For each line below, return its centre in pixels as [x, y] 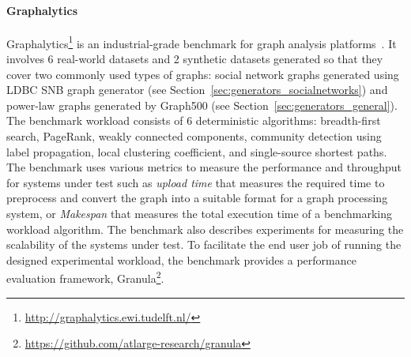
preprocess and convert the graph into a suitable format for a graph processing [197, 198]
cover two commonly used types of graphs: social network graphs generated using [203, 74]
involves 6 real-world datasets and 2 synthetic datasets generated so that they [195, 59]
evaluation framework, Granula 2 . [85, 277]
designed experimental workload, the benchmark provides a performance [181, 259]
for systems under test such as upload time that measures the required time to [196, 182]
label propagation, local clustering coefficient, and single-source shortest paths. [197, 151]
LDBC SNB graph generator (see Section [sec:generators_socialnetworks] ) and [197, 90]
